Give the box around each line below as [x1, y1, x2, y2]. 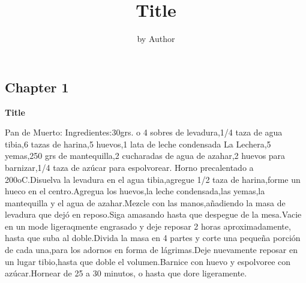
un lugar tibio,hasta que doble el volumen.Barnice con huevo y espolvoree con [5, 255, 291, 267]
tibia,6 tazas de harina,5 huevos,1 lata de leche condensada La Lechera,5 [5, 137, 271, 150]
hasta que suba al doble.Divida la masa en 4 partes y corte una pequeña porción [5, 231, 301, 244]
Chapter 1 [5, 77, 69, 96]
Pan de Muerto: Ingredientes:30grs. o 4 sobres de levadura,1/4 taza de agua [5, 126, 283, 139]
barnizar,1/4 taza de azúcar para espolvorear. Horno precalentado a [5, 161, 254, 173]
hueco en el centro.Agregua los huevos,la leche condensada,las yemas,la [5, 185, 265, 197]
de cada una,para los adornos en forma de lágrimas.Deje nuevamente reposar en [5, 243, 298, 256]
